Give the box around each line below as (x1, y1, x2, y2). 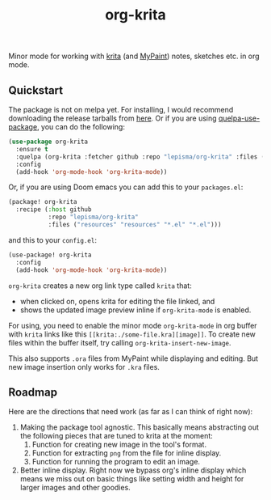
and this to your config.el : (8, 235, 97, 244)
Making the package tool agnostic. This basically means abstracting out (19, 422, 260, 432)
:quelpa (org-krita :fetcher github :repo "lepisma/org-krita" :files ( (15, 152, 265, 161)
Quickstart (8, 83, 64, 97)
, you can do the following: (36, 122, 125, 131)
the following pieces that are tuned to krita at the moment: (19, 431, 214, 441)
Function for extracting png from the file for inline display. (31, 448, 222, 458)
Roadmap (8, 385, 58, 399)
